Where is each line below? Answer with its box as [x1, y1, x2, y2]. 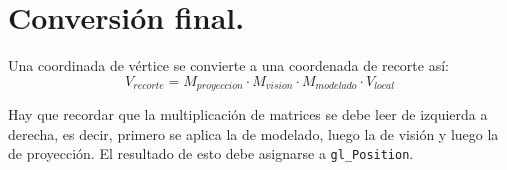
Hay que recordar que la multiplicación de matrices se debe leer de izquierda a [8, 104, 488, 125]
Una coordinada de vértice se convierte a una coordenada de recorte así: [8, 55, 449, 76]
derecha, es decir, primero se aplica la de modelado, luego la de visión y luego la [8, 123, 499, 144]
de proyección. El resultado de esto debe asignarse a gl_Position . [8, 143, 414, 164]
